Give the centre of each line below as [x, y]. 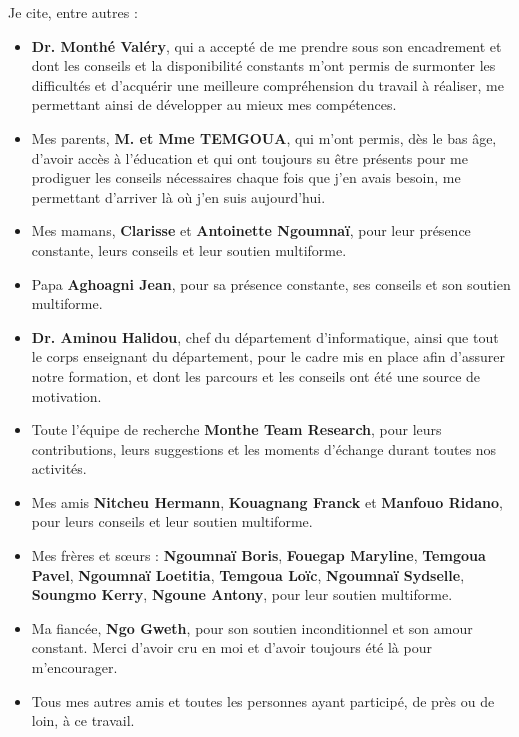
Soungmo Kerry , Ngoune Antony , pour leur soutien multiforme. [242, 594]
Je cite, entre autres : [73, 12]
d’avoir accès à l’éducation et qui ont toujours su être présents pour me [249, 157]
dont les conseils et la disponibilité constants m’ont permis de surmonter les [263, 65]
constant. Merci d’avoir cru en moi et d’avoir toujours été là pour [231, 647]
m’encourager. [74, 667]
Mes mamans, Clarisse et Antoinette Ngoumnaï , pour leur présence [251, 230]
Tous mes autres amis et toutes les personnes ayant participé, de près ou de [263, 700]
